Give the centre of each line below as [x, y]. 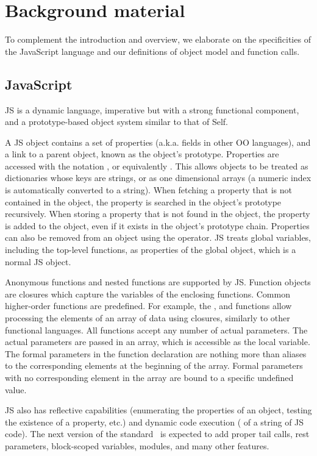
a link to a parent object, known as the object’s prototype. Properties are [142, 154]
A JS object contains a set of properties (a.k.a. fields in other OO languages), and [158, 142]
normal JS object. [38, 261]
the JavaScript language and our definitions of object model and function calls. [152, 51]
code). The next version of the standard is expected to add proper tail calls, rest [157, 434]
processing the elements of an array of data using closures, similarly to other [148, 318]
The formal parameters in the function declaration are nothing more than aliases [156, 353]
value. [16, 389]
